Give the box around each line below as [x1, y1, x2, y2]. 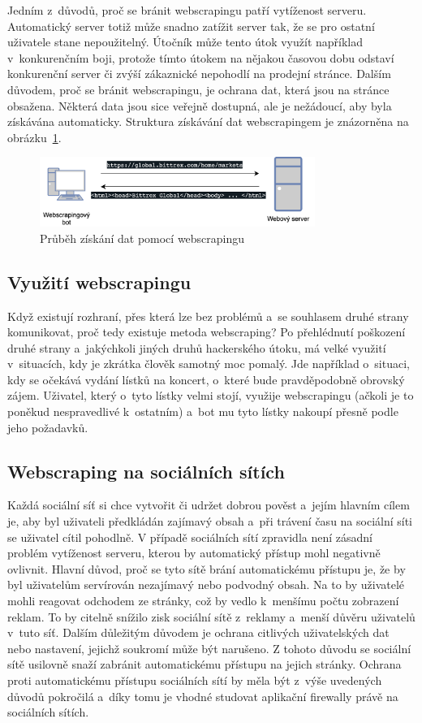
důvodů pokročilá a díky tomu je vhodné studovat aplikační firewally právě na [7, 687, 398, 704]
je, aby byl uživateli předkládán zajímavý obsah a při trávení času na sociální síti [7, 513, 413, 530]
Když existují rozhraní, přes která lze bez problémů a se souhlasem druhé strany [7, 307, 409, 324]
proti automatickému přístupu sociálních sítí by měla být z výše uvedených [7, 672, 382, 688]
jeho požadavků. [7, 418, 88, 435]
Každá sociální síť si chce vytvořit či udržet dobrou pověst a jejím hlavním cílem [7, 496, 410, 513]
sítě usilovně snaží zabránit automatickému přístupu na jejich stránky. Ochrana [7, 656, 402, 673]
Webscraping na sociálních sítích [7, 458, 285, 483]
